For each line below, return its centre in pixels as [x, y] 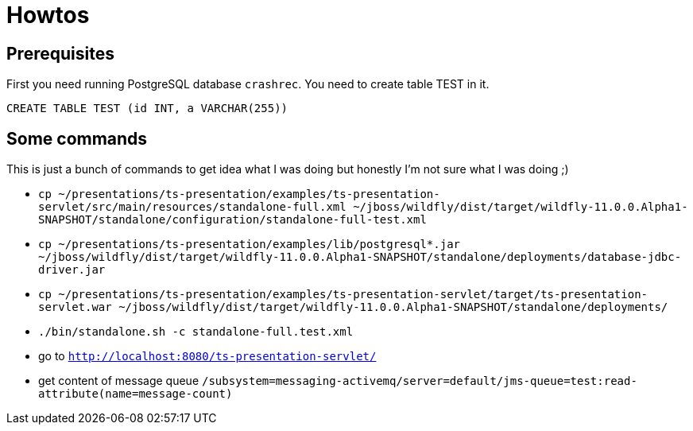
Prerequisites [60, 53]
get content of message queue [119, 381]
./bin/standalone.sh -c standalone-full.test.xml [196, 332]
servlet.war [75, 307]
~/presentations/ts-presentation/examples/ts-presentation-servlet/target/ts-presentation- [353, 295]
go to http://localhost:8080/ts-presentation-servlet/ [207, 356]
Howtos [48, 15]
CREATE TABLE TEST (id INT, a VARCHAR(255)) [147, 109]
